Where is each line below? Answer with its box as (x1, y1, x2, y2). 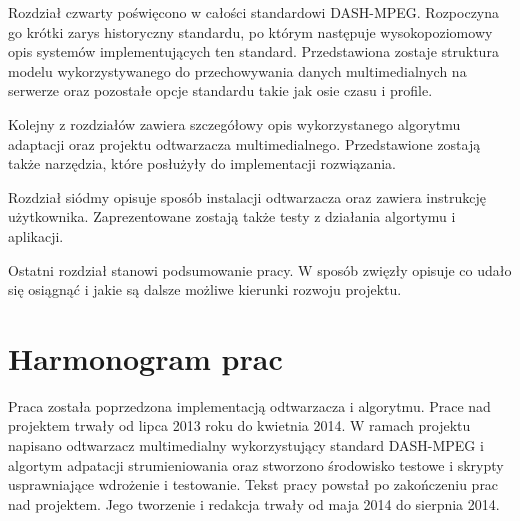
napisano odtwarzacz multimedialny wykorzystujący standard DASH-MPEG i (8, 435, 484, 456)
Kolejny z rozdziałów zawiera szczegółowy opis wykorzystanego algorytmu (8, 113, 461, 134)
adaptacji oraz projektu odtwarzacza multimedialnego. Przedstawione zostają (8, 133, 481, 154)
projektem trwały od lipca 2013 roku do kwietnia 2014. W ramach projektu (8, 415, 471, 436)
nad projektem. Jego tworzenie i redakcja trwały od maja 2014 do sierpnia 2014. (8, 493, 500, 514)
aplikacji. (8, 225, 64, 246)
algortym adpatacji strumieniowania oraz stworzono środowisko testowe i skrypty (8, 454, 504, 475)
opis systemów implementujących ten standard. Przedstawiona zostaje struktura (8, 41, 499, 62)
